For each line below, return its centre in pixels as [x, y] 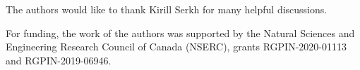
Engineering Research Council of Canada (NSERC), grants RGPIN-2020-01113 [176, 47]
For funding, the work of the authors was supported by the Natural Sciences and [180, 33]
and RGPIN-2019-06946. [59, 60]
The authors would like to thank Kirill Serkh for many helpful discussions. [167, 9]
